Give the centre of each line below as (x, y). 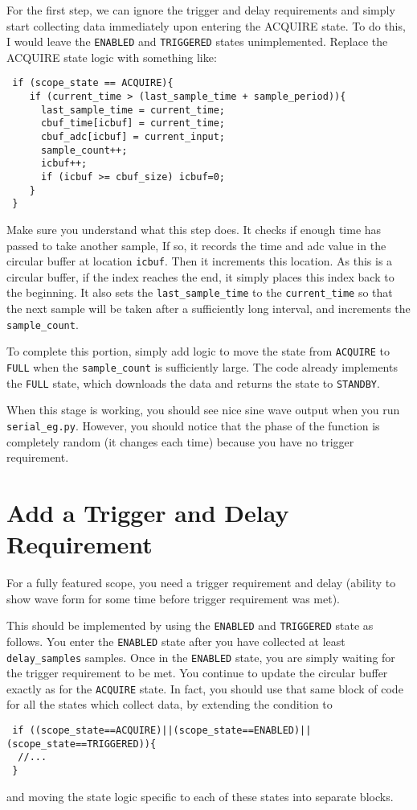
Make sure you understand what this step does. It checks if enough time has (194, 229)
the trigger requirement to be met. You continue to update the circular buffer (197, 673)
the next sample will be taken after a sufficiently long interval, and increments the (208, 308)
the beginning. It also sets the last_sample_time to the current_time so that (200, 292)
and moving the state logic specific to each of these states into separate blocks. (200, 796)
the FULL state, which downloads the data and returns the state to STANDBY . (193, 382)
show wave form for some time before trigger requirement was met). (173, 598)
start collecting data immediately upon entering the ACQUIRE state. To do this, (206, 25)
